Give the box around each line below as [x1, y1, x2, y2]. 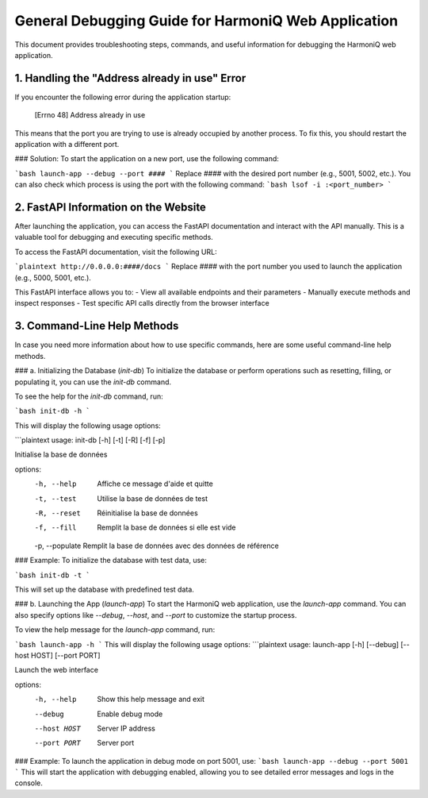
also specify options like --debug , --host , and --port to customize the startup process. [14, 610, 297, 619]
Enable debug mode [97, 709, 163, 719]
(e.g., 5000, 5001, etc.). [14, 272, 91, 282]
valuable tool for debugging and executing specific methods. [14, 233, 213, 242]
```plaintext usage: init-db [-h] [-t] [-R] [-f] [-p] [14, 435, 166, 445]
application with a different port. [14, 140, 120, 149]
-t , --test [34, 494, 77, 503]
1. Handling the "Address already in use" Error [14, 71, 246, 85]
